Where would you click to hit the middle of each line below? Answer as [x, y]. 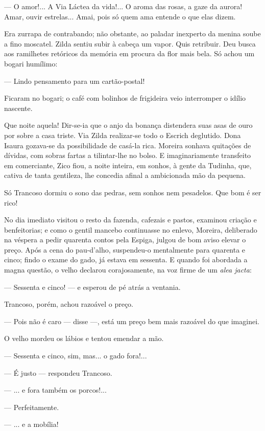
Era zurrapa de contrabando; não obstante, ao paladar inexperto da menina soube [132, 33]
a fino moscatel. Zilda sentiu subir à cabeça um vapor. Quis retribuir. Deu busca [130, 43]
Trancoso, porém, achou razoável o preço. [69, 304]
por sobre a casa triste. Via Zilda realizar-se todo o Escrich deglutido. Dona [123, 135]
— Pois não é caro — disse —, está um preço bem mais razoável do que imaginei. [132, 321]
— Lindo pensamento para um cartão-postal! [75, 81]
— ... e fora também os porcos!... [55, 390]
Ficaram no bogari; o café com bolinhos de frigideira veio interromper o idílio [125, 98]
